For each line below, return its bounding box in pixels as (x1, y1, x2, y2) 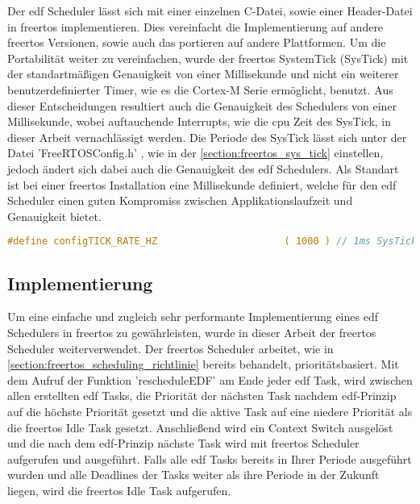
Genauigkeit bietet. (7, 207, 102, 224)
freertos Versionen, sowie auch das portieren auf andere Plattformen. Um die (7, 34, 386, 51)
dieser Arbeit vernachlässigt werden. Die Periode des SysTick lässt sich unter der (7, 128, 407, 145)
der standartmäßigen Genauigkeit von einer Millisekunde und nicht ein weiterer (7, 65, 399, 82)
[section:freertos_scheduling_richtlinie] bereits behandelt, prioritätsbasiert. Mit (7, 356, 399, 373)
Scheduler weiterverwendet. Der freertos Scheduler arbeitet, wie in (7, 339, 334, 356)
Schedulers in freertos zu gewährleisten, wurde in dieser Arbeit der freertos (7, 323, 376, 340)
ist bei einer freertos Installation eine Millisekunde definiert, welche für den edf (7, 176, 397, 193)
